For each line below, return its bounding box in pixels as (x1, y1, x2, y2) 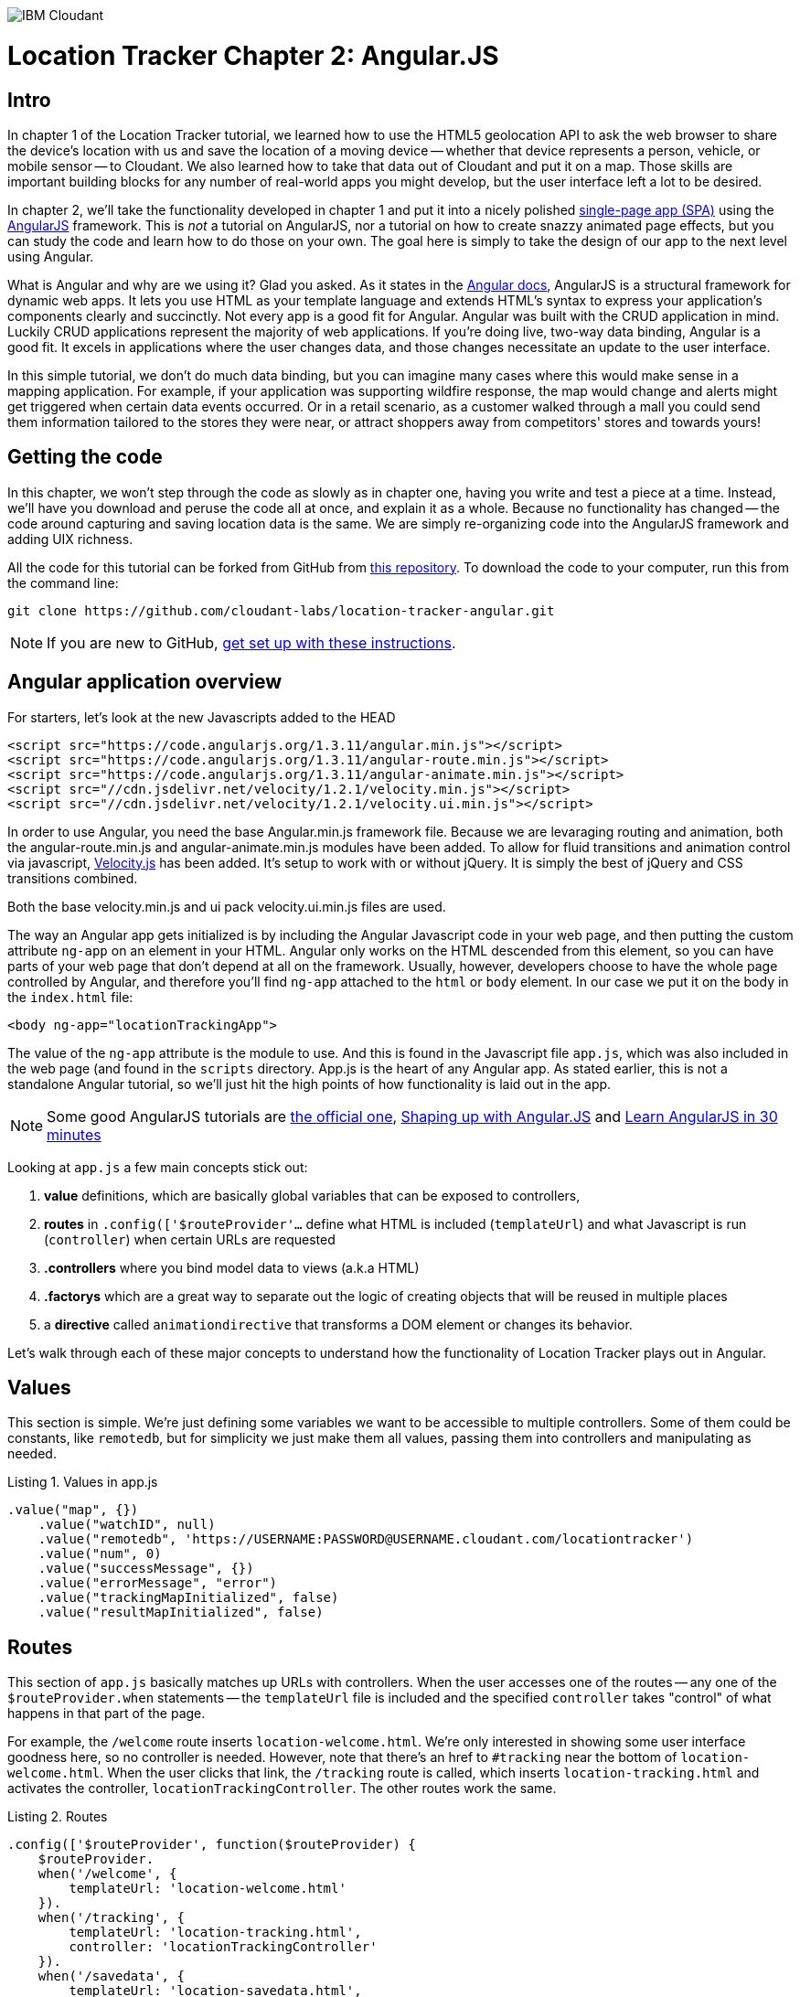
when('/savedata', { (37, 1969, 185, 1984)
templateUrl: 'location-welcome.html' (69, 1881, 347, 1896)
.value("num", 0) (37, 1546, 162, 1562)
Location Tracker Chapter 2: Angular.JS (7, 39, 499, 71)
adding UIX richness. (7, 530, 133, 547)
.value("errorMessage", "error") (37, 1575, 278, 1591)
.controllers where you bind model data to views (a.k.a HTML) (44, 1259, 420, 1276)
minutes (47, 1125, 101, 1144)
